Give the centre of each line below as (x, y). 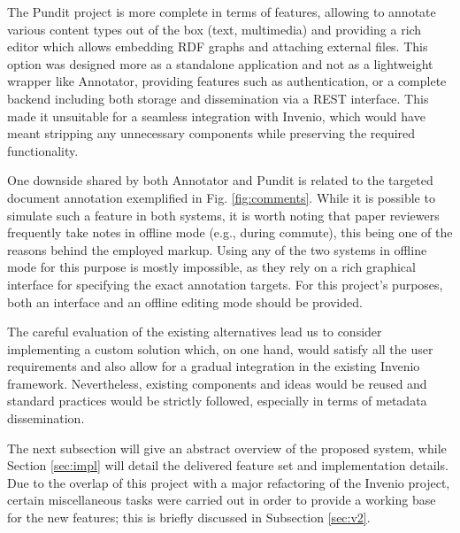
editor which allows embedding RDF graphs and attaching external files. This (218, 46)
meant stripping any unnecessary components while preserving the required (211, 133)
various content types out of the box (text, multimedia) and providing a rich (215, 29)
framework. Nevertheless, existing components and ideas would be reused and (217, 383)
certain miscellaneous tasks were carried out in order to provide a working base (222, 500)
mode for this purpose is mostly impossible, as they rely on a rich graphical (211, 267)
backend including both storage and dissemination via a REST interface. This (218, 98)
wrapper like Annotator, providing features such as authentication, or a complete (227, 81)
